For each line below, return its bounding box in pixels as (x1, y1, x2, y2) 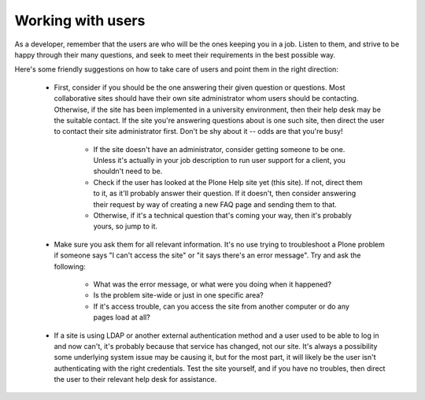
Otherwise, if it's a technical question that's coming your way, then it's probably (93, 211, 352, 220)
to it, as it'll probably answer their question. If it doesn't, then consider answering (93, 189, 357, 198)
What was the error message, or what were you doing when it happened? (93, 280, 332, 289)
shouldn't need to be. (93, 166, 163, 176)
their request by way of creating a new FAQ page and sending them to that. (93, 199, 338, 209)
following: (54, 261, 86, 271)
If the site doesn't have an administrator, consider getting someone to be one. (93, 144, 346, 154)
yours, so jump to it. (93, 221, 157, 231)
